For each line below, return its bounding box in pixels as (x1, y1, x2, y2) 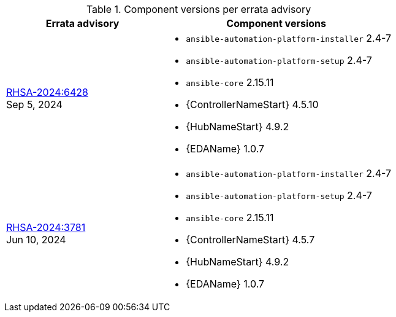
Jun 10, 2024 (6, 233, 66, 246)
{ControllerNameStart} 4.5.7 (186, 233, 315, 246)
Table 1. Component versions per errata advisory (86, 3, 311, 15)
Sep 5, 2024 (6, 98, 63, 111)
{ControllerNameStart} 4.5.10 (186, 98, 319, 111)
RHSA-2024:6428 (6, 86, 88, 98)
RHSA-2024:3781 (6, 221, 86, 233)
